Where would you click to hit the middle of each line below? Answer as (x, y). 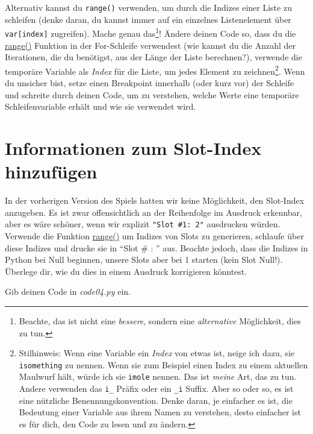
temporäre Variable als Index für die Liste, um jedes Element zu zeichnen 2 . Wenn (155, 70)
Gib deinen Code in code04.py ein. (68, 291)
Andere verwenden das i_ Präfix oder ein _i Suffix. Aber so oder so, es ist (156, 388)
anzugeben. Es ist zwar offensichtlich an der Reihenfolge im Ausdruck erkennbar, (153, 212)
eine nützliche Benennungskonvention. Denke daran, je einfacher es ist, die (156, 400)
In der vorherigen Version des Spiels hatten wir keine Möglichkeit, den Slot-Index (155, 200)
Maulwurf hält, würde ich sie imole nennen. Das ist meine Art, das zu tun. (158, 376)
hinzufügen (51, 171)
